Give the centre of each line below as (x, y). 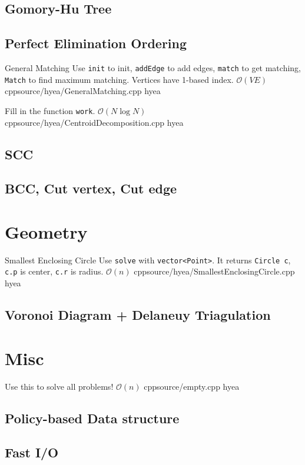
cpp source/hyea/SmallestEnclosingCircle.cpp (214, 271)
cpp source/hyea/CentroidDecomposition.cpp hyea (94, 122)
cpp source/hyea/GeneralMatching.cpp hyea (83, 91)
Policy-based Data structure (92, 418)
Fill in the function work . (50, 110)
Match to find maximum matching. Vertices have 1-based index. (119, 79)
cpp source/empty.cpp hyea (192, 386)
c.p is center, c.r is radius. (54, 271)
